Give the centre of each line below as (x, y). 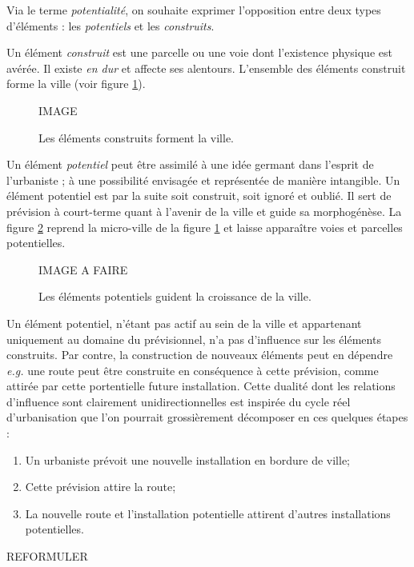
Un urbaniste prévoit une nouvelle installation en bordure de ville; (187, 459)
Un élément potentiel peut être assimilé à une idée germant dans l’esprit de (190, 164)
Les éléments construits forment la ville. (136, 137)
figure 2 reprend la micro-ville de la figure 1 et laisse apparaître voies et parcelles (205, 227)
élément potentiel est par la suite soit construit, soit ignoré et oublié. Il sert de (199, 196)
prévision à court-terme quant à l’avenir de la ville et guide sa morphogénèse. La (204, 211)
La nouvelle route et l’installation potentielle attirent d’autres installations (208, 513)
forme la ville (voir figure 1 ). (76, 84)
